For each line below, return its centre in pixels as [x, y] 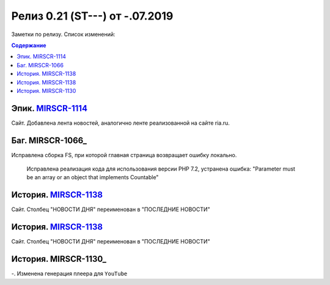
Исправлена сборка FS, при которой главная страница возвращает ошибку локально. [124, 155]
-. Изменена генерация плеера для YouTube [69, 274]
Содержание [29, 45]
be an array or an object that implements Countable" [93, 177]
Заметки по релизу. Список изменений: [63, 34]
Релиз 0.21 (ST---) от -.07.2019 [92, 16]
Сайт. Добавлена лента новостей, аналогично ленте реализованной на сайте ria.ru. [121, 123]
